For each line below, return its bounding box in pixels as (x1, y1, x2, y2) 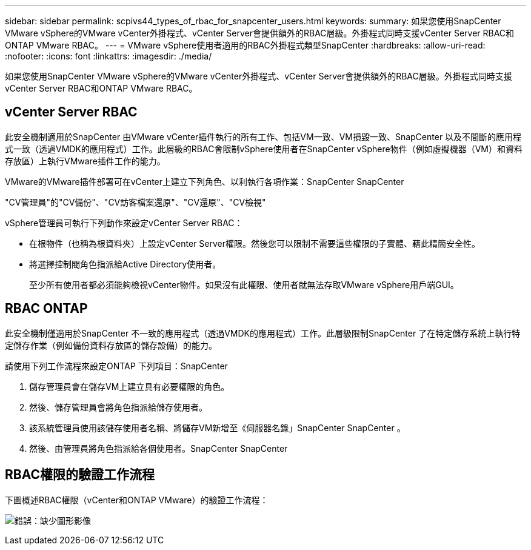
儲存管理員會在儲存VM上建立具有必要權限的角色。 (29, 381, 230, 392)
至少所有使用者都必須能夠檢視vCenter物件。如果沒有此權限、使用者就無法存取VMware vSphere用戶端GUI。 (29, 279, 459, 290)
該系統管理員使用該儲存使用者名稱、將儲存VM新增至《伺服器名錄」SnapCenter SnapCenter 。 (29, 422, 406, 433)
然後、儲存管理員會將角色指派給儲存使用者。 (29, 401, 207, 412)
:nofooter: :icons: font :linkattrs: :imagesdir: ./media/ (5, 51, 212, 61)
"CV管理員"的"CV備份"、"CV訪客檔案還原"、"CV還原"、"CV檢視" (5, 196, 266, 207)
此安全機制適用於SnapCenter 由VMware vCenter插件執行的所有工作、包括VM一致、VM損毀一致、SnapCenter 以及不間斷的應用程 (5, 131, 522, 142)
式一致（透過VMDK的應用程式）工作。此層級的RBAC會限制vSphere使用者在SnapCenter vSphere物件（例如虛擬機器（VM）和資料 (5, 143, 523, 154)
